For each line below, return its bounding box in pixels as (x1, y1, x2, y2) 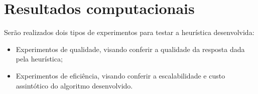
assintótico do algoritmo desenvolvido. (16, 80, 133, 90)
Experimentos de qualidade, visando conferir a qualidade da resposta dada (16, 43, 245, 54)
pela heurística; (16, 53, 63, 64)
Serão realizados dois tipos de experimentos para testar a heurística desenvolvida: (4, 27, 254, 37)
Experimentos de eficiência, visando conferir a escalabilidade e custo (16, 70, 225, 80)
